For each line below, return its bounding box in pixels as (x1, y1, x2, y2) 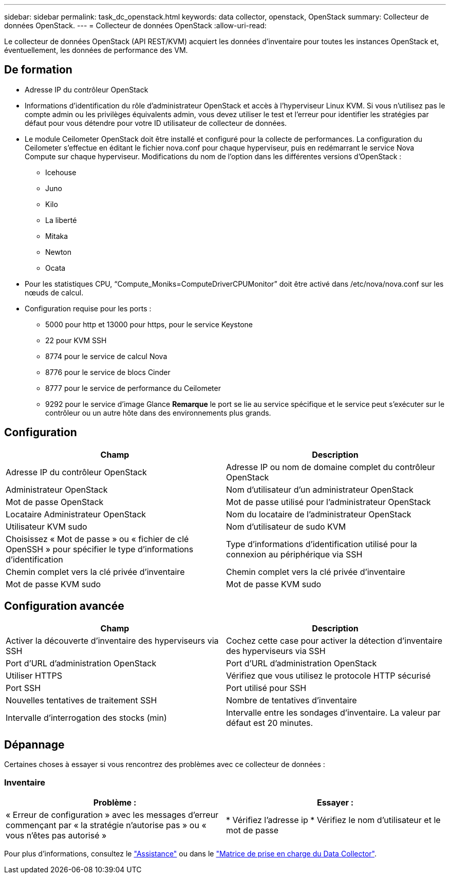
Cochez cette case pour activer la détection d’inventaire (226, 635, 443, 646)
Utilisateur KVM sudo (6, 521, 87, 532)
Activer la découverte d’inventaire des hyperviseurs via (6, 635, 219, 646)
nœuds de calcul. (25, 288, 84, 297)
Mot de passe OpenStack (6, 496, 104, 507)
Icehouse (45, 167, 77, 177)
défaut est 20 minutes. (226, 717, 313, 728)
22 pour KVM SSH (45, 335, 107, 345)
